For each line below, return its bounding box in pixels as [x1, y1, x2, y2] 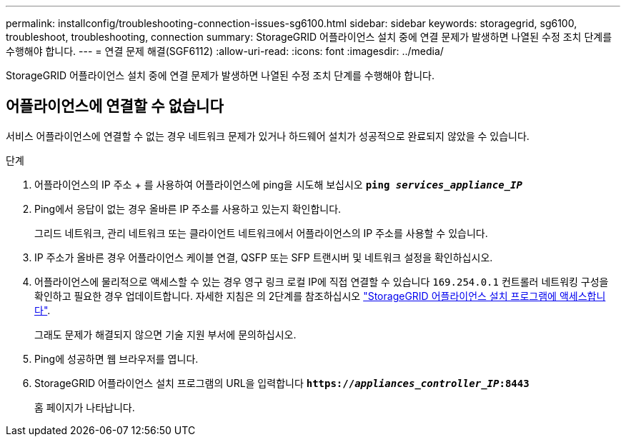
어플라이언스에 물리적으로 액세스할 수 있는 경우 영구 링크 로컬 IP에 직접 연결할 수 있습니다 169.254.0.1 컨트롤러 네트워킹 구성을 [34, 275, 609, 288]
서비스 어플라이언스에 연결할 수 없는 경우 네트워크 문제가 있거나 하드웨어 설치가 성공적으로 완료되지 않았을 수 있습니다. [6, 129, 530, 142]
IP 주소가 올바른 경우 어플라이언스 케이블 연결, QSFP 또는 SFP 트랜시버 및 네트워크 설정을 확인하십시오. [34, 251, 493, 263]
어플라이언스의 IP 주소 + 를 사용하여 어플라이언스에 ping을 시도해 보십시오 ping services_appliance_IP [34, 178, 522, 191]
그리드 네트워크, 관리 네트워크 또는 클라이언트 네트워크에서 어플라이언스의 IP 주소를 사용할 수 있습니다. [34, 226, 488, 239]
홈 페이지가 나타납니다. [34, 401, 135, 413]
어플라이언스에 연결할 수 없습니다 [6, 97, 224, 116]
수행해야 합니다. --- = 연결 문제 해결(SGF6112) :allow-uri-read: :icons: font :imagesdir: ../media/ [6, 45, 444, 57]
